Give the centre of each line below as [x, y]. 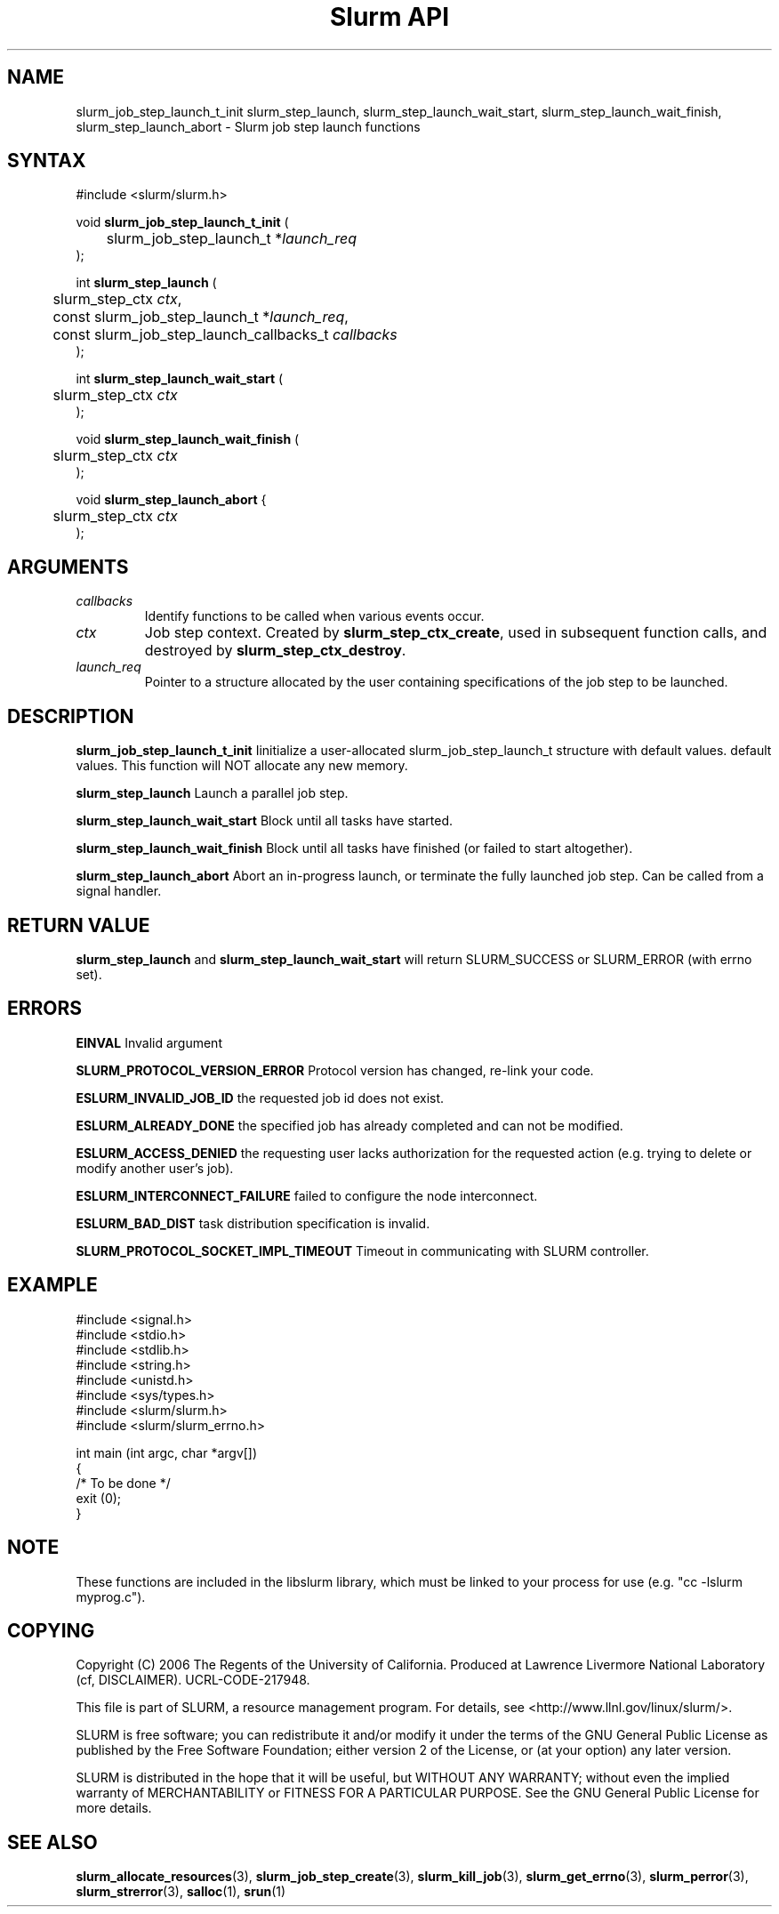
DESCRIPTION [71, 716]
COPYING [51, 1630]
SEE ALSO [52, 1842]
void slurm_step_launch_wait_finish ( [188, 439]
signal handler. [119, 891]
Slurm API [389, 17]
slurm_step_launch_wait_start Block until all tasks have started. [265, 821]
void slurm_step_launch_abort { [171, 500]
